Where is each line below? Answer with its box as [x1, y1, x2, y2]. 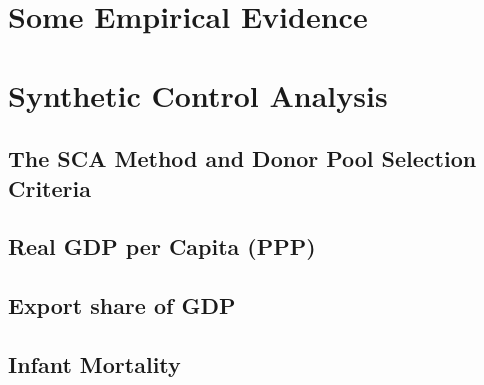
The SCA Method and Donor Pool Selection [8, 143, 477, 174]
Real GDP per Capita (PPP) [8, 231, 316, 262]
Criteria [8, 172, 91, 203]
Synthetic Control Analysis [8, 74, 388, 115]
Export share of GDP [8, 290, 236, 321]
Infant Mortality [8, 348, 181, 379]
